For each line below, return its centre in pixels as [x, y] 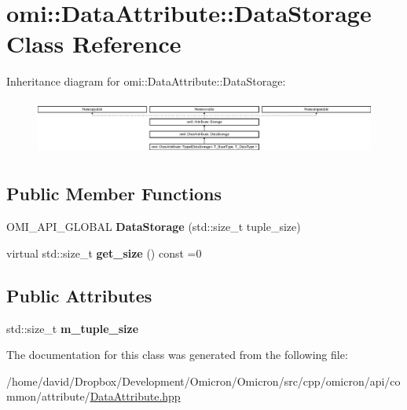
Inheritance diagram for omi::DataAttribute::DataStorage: [146, 81]
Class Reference [94, 44]
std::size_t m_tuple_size [73, 328]
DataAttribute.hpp [135, 396]
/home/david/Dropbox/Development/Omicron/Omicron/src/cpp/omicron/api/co [203, 381]
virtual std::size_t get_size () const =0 [104, 253]
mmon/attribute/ [48, 396]
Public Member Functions [114, 194]
